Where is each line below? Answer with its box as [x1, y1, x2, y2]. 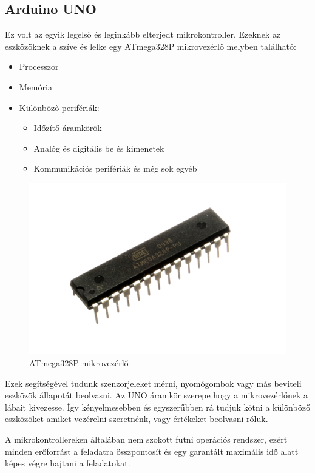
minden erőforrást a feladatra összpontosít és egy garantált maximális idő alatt [5, 444, 299, 457]
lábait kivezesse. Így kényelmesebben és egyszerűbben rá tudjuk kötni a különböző [5, 400, 310, 413]
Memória [19, 80, 52, 93]
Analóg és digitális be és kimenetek [33, 141, 164, 154]
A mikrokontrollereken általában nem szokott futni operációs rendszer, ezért [5, 432, 288, 445]
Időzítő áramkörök [33, 121, 102, 134]
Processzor [19, 60, 59, 73]
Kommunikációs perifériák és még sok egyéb [33, 162, 197, 175]
